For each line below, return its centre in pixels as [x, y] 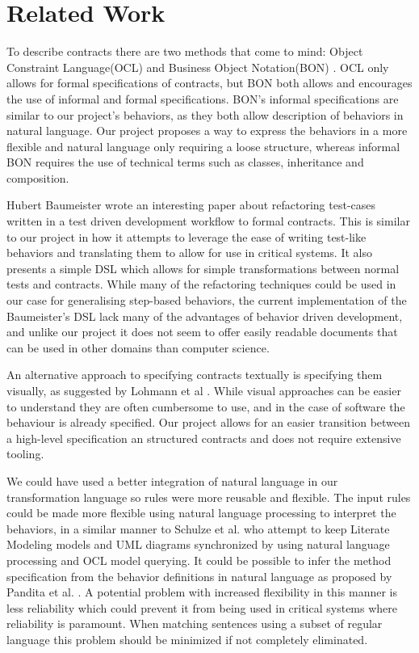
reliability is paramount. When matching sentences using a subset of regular [195, 624]
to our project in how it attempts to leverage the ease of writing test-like [186, 236]
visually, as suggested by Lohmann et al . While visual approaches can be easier [204, 390]
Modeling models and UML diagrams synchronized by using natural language [198, 544]
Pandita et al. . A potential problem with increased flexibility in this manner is [202, 592]
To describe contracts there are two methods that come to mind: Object [185, 51]
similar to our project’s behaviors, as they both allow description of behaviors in [205, 114]
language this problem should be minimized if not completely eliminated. [187, 639]
